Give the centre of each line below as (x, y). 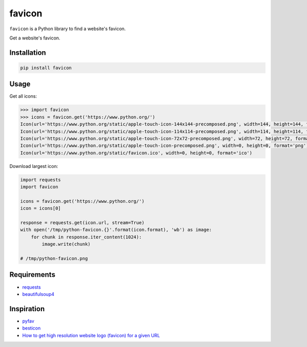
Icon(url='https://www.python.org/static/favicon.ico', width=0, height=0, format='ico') (136, 153)
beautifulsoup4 (38, 294)
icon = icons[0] (41, 208)
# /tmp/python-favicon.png (54, 259)
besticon (31, 328)
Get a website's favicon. (35, 38)
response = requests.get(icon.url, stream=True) (82, 223)
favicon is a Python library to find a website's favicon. (68, 29)
